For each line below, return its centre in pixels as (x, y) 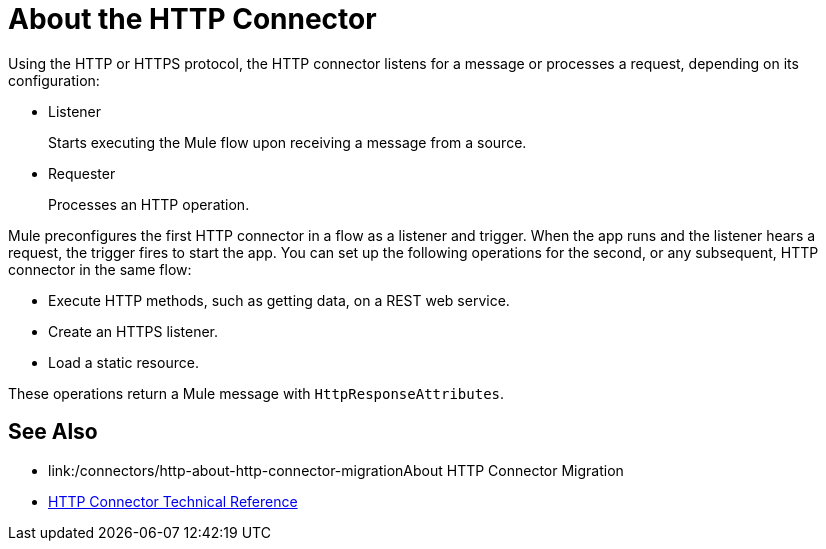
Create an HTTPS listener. (133, 331)
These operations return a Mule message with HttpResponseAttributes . (256, 393)
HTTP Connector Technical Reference (173, 501)
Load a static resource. (123, 362)
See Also (53, 432)
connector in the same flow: (100, 269)
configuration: (54, 80)
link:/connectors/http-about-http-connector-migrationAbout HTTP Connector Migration (336, 470)
